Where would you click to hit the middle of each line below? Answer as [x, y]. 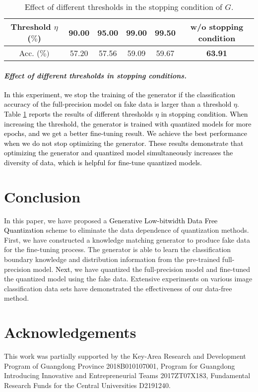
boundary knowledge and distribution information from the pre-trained [112, 259]
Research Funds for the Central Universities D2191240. [87, 385]
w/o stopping [217, 27]
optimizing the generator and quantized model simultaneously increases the [119, 153]
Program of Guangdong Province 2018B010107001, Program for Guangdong [120, 365]
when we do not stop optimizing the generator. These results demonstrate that [124, 143]
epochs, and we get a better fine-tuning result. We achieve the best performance [126, 133]
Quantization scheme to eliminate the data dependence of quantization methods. [127, 230]
